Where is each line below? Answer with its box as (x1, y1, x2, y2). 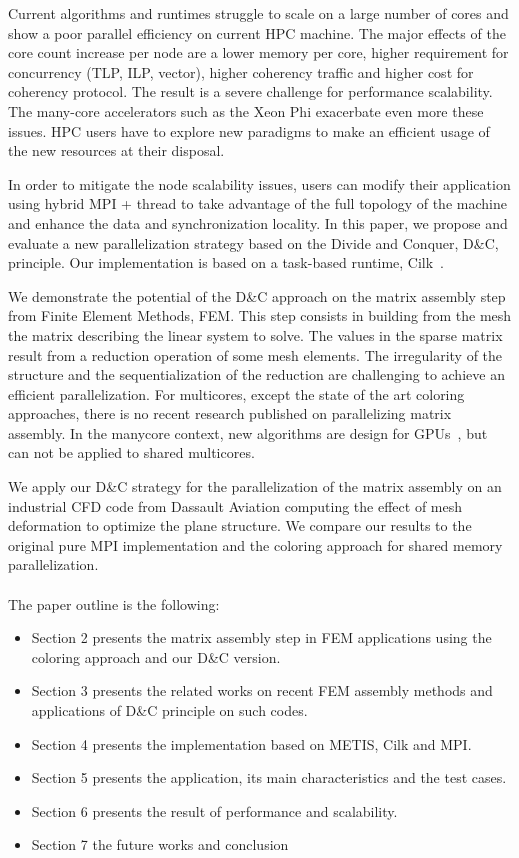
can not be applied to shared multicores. (8, 442, 255, 463)
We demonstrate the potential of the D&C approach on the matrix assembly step (8, 285, 506, 306)
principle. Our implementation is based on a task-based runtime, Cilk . (8, 252, 445, 273)
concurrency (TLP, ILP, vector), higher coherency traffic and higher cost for (8, 61, 474, 82)
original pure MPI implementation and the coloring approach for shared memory (8, 534, 503, 555)
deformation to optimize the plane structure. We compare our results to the (8, 515, 472, 536)
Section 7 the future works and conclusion (31, 834, 289, 855)
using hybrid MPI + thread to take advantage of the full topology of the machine (8, 193, 507, 214)
